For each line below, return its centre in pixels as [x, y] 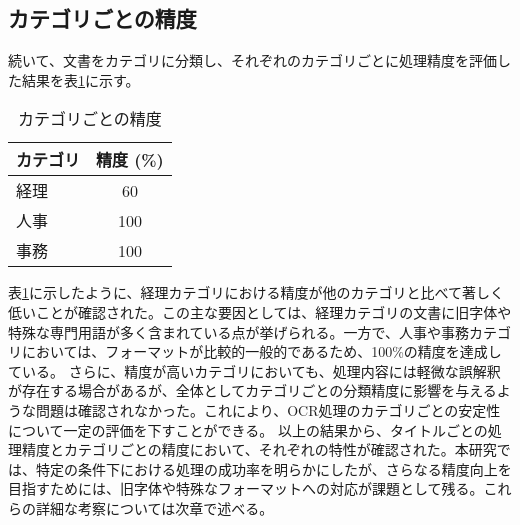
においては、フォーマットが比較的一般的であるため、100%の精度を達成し [261, 351]
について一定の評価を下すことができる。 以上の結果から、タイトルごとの [248, 429]
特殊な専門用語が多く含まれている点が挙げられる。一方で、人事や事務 [239, 331]
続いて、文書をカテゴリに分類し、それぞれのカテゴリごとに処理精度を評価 [252, 60]
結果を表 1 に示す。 [80, 79]
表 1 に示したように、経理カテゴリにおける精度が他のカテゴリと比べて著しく [256, 292]
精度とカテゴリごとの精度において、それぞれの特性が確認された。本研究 [259, 449]
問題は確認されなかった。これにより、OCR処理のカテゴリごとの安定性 [268, 409]
